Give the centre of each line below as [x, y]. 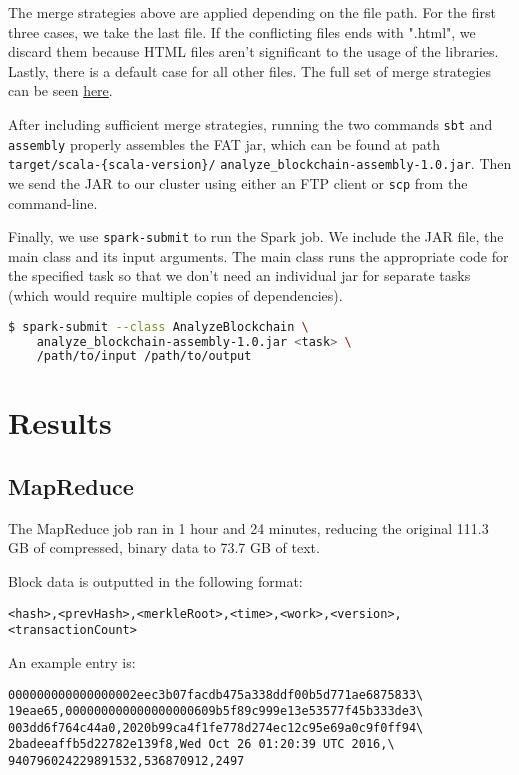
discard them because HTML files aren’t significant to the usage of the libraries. [253, 51]
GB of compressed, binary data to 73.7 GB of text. [164, 547]
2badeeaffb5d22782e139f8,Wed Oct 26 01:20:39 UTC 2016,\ [201, 744]
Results [60, 422]
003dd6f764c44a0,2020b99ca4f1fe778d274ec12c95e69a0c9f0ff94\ [216, 727]
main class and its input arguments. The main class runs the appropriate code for [258, 255]
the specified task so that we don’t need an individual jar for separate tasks [239, 275]
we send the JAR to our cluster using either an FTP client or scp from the [238, 182]
